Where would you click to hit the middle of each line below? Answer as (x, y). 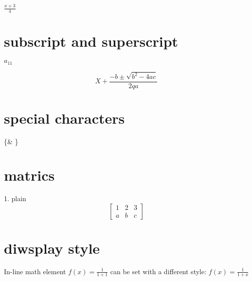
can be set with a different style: (158, 271)
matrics (29, 175)
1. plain (15, 198)
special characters (64, 118)
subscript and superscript (91, 41)
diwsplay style (52, 248)
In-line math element (35, 271)
